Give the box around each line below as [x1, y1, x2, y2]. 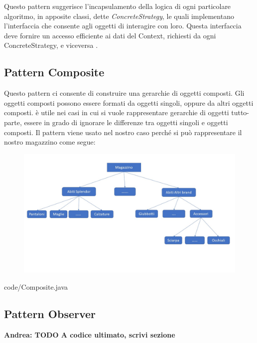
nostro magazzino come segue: [4, 137, 96, 147]
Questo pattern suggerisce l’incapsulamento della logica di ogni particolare [4, 1, 231, 11]
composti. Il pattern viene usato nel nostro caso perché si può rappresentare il [4, 127, 242, 137]
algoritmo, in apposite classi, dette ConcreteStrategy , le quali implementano [4, 10, 234, 21]
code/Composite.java [4, 281, 68, 292]
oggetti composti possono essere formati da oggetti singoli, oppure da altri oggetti [4, 97, 254, 108]
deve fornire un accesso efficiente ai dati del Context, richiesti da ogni [4, 30, 216, 40]
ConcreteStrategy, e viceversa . [4, 40, 98, 50]
